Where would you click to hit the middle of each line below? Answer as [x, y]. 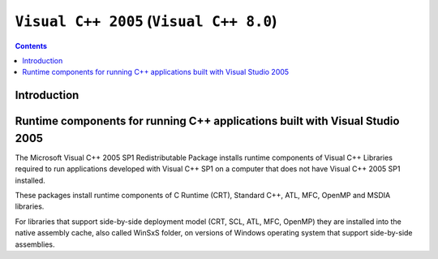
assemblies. [35, 244]
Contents [31, 45]
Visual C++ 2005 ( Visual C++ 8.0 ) [146, 21]
